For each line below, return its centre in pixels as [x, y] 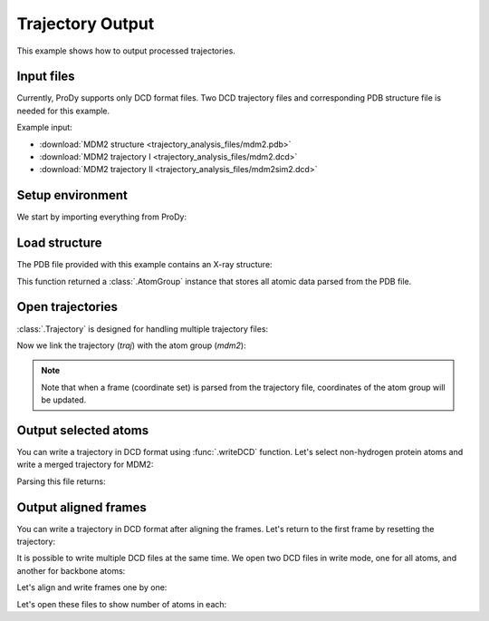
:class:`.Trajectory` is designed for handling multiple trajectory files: [143, 329]
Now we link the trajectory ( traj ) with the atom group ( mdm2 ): [131, 345]
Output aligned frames [81, 507]
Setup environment [72, 195]
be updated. [64, 400]
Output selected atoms [83, 430]
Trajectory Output [86, 24]
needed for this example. [63, 111]
